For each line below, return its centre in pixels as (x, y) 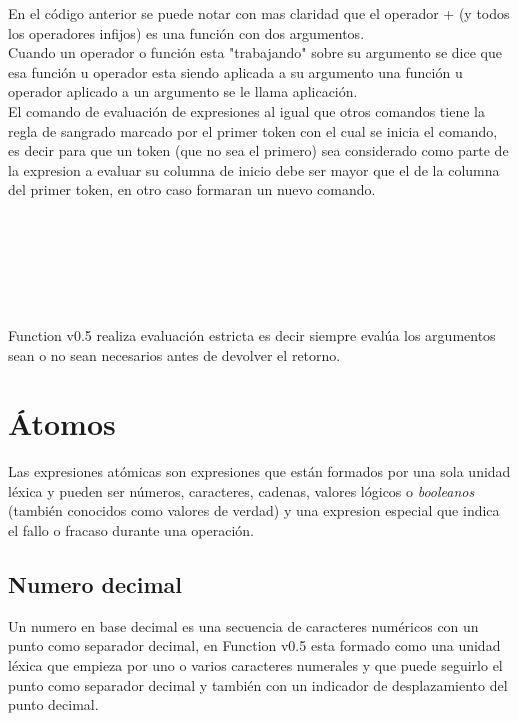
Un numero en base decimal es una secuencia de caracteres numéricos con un (243, 625)
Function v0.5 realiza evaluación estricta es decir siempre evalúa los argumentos (252, 334)
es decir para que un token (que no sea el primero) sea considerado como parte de (258, 150)
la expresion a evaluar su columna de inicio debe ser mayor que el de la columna (254, 169)
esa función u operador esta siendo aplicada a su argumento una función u (235, 71)
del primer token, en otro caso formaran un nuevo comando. (192, 189)
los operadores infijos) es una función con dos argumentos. (186, 32)
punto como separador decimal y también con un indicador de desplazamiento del (258, 684)
